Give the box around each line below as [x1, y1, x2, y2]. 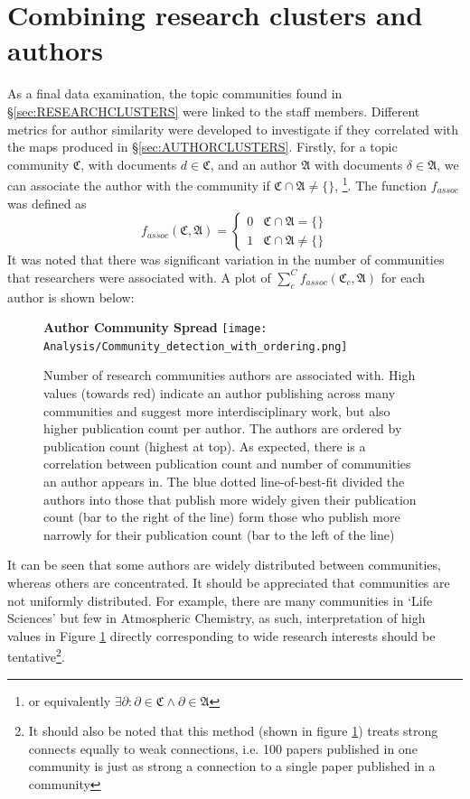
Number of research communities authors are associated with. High [43, 366, 416, 385]
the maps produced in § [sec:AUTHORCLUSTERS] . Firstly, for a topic [7, 137, 398, 156]
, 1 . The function [334, 173, 428, 194]
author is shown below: [7, 287, 135, 306]
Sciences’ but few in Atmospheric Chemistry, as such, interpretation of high [7, 609, 426, 627]
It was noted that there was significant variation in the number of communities [7, 250, 445, 269]
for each [381, 267, 425, 286]
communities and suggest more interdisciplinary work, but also [43, 401, 390, 420]
